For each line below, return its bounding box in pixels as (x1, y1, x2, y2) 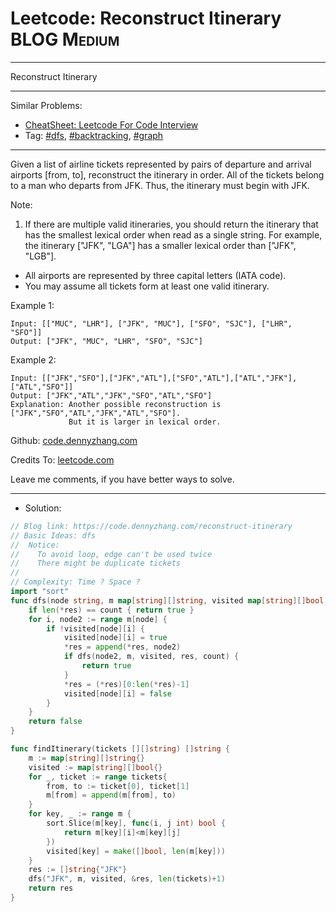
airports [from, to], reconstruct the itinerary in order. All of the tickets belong (10, 168, 325, 181)
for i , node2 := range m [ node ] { (28, 614, 168, 624)
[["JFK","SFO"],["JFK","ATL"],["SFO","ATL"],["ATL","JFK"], (41, 373, 298, 383)
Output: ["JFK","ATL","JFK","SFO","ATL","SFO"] (10, 390, 213, 401)
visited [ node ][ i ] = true (63, 633, 168, 643)
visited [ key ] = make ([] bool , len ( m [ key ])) (46, 846, 226, 856)
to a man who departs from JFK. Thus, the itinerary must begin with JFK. (10, 179, 310, 191)
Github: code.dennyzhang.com (10, 434, 138, 446)
